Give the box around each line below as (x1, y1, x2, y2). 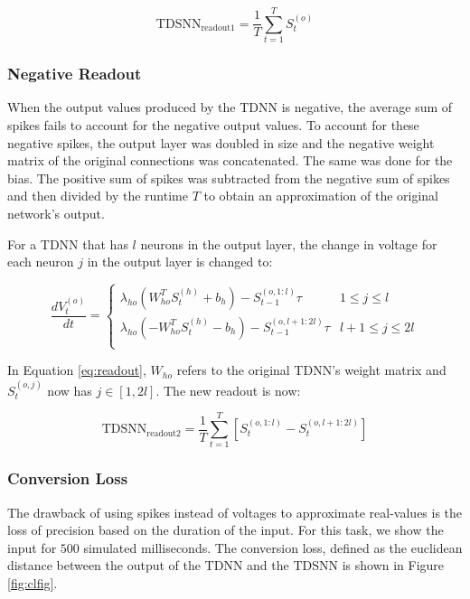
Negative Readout (7, 62, 142, 85)
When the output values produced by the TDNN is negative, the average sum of (7, 98, 453, 117)
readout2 (146, 428, 181, 438)
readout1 (201, 23, 236, 33)
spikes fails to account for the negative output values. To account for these (7, 115, 419, 134)
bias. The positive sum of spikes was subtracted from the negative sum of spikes (7, 168, 450, 187)
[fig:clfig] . (7, 573, 58, 592)
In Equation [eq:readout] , (7, 360, 146, 379)
